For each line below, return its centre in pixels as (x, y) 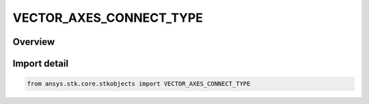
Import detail (40, 64)
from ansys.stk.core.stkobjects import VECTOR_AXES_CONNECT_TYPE (139, 84)
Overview (34, 42)
